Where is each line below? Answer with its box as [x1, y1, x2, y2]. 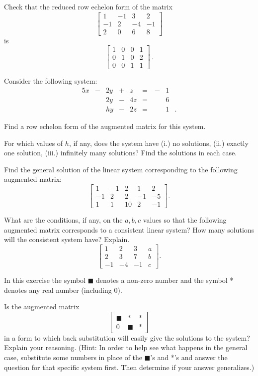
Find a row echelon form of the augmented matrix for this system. [4, 121, 206, 131]
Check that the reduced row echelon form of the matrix [4, 1, 172, 11]
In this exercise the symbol [4, 275, 86, 285]
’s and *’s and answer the [150, 352, 228, 362]
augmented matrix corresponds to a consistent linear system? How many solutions [4, 224, 255, 235]
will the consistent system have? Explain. [4, 234, 130, 245]
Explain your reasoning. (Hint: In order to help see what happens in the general [4, 342, 248, 353]
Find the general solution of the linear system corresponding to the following [4, 164, 238, 174]
